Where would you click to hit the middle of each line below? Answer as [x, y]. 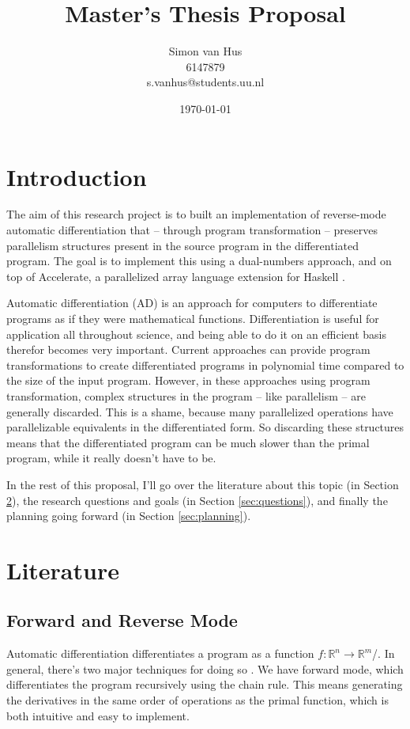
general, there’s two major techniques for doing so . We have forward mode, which [205, 668]
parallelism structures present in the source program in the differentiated [182, 245]
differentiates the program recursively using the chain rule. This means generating [205, 684]
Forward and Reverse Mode [122, 620]
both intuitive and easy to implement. [98, 715]
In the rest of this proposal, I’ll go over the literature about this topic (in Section [203, 484]
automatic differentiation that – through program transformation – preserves [192, 230]
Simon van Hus [205, 51]
